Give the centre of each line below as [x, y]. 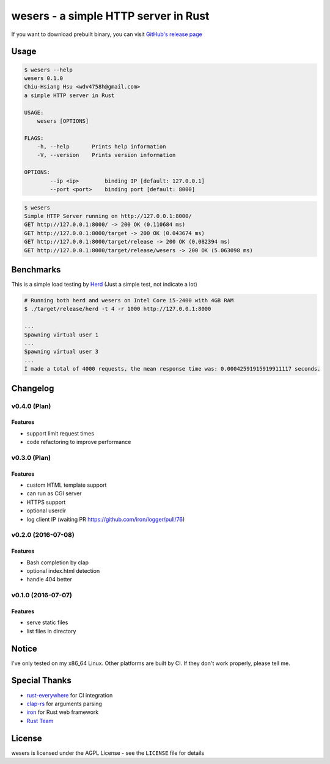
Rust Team [40, 721]
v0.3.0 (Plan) [31, 457]
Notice [24, 648]
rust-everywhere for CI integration [70, 695]
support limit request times [61, 433]
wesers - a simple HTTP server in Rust [110, 16]
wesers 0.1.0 [44, 78]
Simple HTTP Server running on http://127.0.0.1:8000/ [108, 216]
